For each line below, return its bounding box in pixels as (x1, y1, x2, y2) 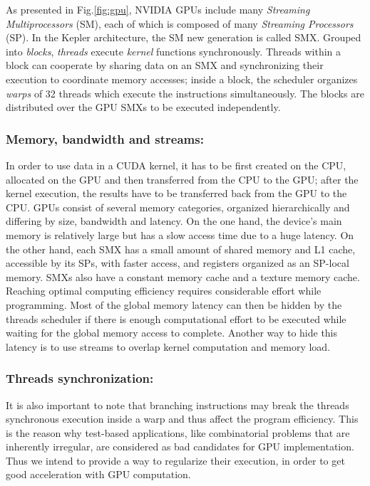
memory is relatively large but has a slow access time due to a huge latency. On (6, 227, 354, 242)
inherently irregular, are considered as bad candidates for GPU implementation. (6, 439, 354, 454)
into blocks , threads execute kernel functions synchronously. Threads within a (6, 43, 341, 58)
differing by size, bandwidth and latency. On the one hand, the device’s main (6, 213, 342, 228)
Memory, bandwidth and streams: (6, 130, 204, 147)
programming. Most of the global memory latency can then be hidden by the (6, 297, 342, 312)
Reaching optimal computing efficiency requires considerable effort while (6, 283, 322, 298)
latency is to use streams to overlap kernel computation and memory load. (6, 339, 331, 354)
